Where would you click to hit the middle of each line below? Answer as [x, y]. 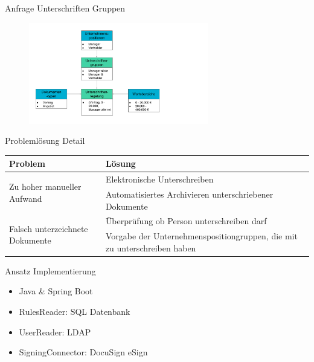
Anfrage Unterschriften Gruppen [65, 8]
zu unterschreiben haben [151, 247]
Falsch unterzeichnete [49, 228]
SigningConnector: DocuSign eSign [83, 352]
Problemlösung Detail [45, 141]
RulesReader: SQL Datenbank [75, 312]
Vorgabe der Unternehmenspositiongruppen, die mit [201, 236]
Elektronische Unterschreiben [159, 179]
